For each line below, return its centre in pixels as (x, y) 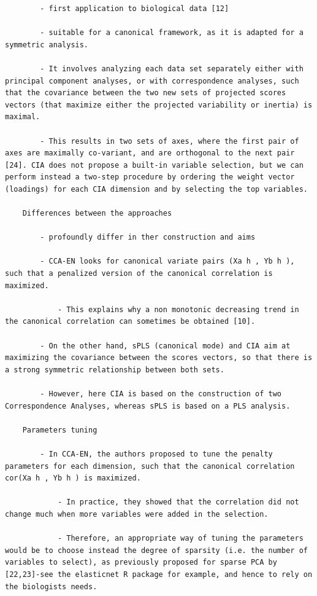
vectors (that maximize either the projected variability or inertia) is (159, 105)
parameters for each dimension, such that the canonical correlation (150, 466)
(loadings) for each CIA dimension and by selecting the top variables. (156, 189)
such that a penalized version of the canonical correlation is (139, 274)
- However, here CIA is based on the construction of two (161, 394)
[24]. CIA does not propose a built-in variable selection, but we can (154, 165)
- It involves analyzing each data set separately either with (172, 69)
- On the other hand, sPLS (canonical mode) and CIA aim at (165, 346)
